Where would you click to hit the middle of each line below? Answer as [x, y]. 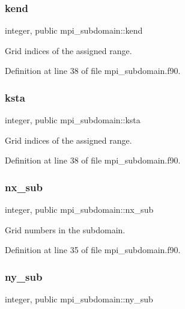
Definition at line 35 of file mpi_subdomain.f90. [93, 250]
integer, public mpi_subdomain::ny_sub [79, 299]
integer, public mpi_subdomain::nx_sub [79, 210]
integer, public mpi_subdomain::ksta [73, 120]
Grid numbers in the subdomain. [65, 229]
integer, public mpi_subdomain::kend [74, 30]
